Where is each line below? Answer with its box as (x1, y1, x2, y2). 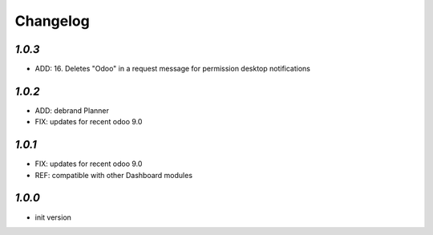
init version (34, 213, 72, 222)
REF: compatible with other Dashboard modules (34, 170, 192, 180)
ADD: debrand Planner (34, 105, 110, 115)
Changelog (14, 12, 90, 30)
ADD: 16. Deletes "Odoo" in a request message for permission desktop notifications (34, 64, 310, 74)
